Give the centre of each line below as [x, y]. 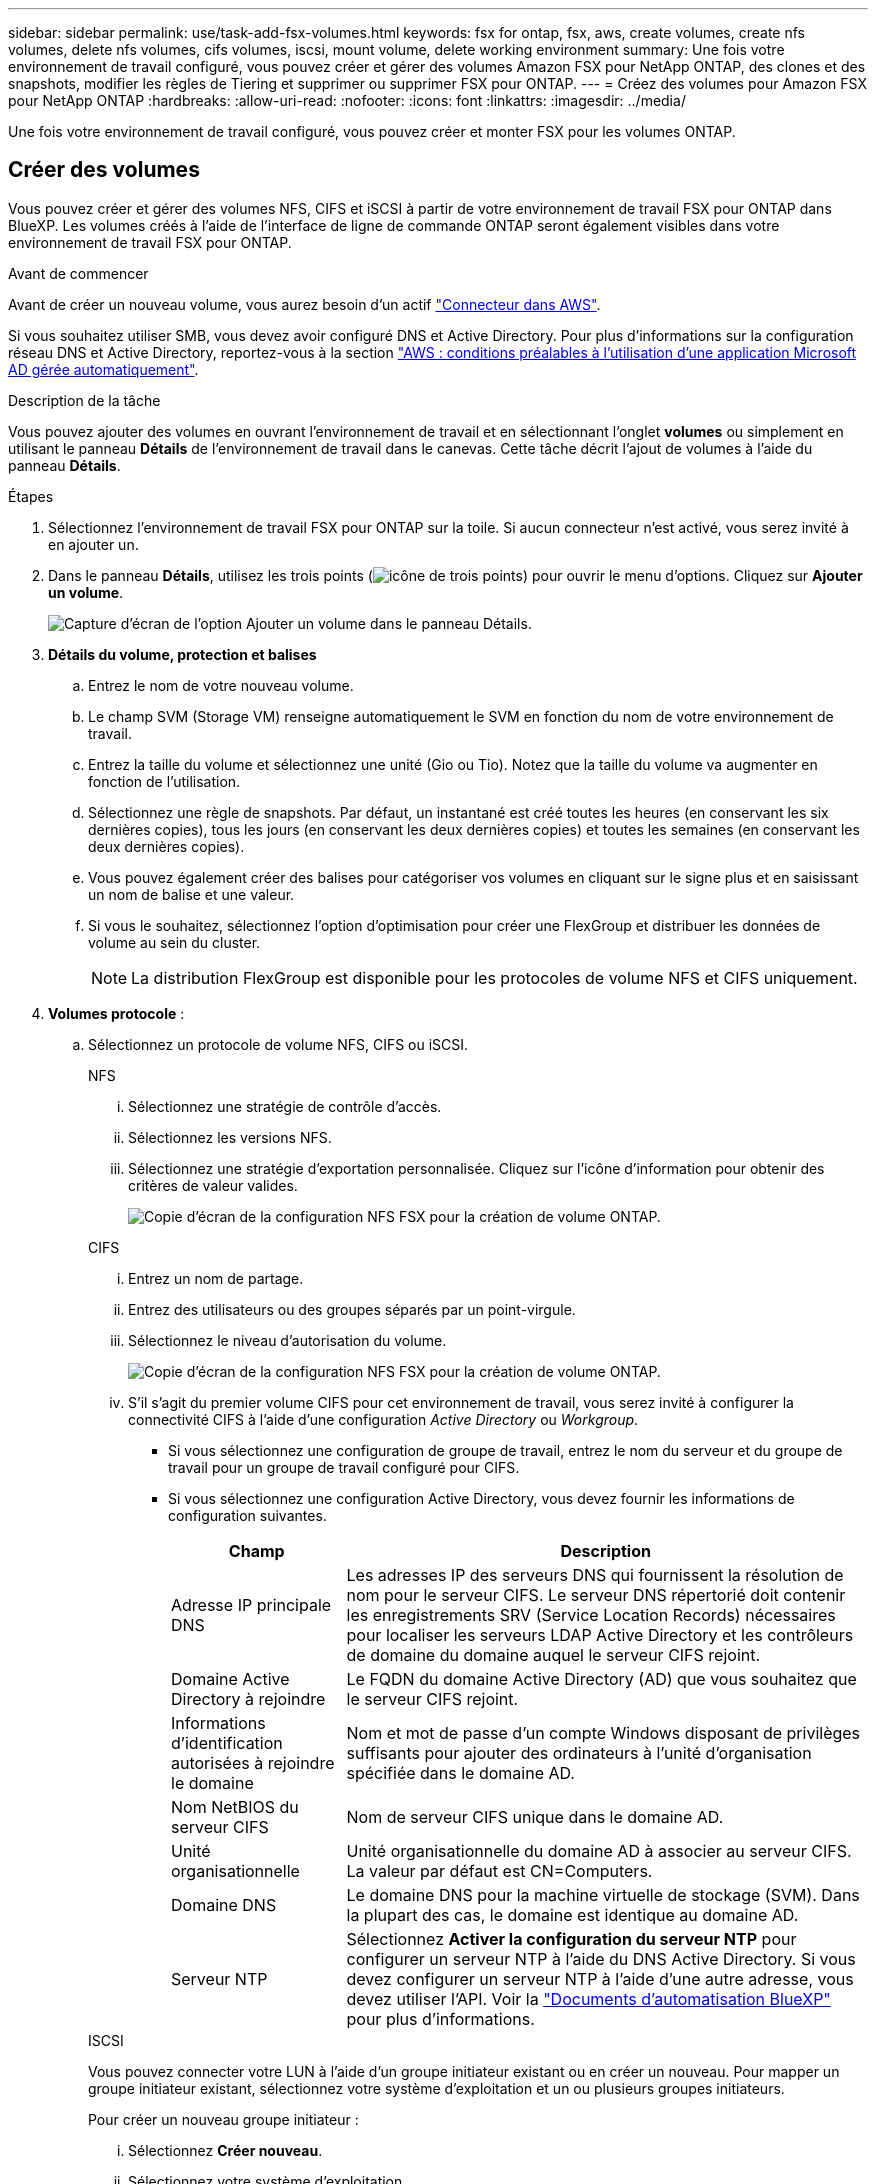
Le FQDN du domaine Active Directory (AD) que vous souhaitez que [601, 1678]
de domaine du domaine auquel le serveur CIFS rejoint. [553, 1654]
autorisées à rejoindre [253, 1762]
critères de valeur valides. [213, 1185]
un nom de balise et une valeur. [191, 894]
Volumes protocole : [116, 1013]
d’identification [227, 1742]
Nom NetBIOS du [235, 1806]
